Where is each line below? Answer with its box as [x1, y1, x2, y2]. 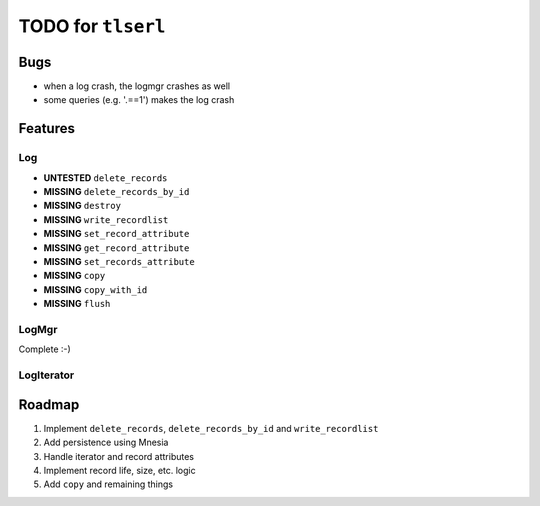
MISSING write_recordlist [43, 213, 169, 225]
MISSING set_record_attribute [43, 228, 190, 240]
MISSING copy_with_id [43, 283, 148, 295]
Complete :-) [18, 343, 72, 355]
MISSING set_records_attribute [43, 255, 195, 267]
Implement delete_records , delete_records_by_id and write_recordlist [43, 422, 379, 434]
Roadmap [18, 396, 80, 413]
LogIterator [18, 368, 75, 382]
